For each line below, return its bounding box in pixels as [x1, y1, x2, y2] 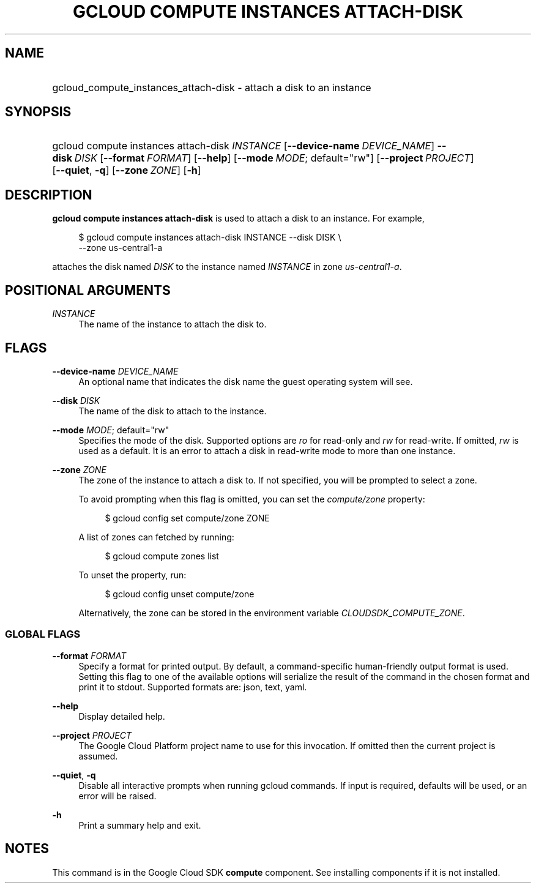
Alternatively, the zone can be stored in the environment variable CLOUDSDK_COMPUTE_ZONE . [78, 607, 465, 618]
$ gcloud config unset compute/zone [105, 588, 255, 599]
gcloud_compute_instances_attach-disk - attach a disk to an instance [52, 81, 371, 94]
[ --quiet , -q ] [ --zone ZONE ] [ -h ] [52, 164, 201, 177]
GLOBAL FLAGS [5, 628, 81, 641]
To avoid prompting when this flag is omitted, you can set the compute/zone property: [78, 493, 425, 504]
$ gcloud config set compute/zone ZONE [105, 512, 270, 523]
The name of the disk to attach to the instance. [78, 405, 267, 416]
